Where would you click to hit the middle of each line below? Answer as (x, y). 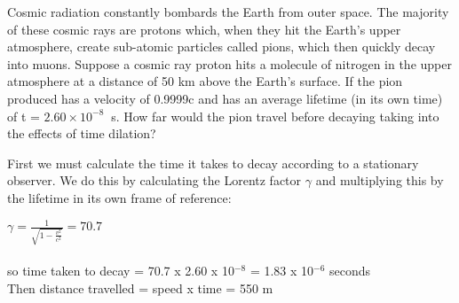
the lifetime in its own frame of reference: (119, 197)
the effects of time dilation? (82, 133)
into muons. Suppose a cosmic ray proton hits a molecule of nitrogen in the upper (229, 63)
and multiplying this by (380, 180)
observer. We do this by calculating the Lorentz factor (154, 180)
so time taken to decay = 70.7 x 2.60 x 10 (121, 271)
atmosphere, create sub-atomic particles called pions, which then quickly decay (222, 47)
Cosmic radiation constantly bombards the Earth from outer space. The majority (228, 12)
